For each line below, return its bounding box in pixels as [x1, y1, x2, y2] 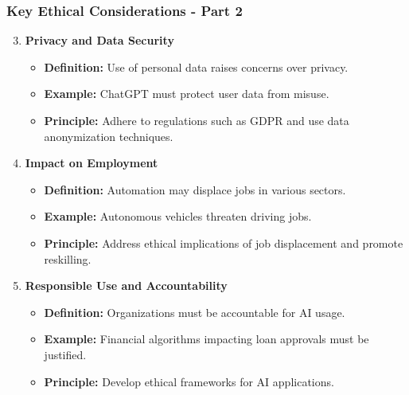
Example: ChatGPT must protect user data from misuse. [44, 85, 329, 102]
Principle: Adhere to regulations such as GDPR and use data [44, 112, 349, 128]
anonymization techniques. [44, 127, 173, 144]
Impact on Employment [25, 154, 158, 171]
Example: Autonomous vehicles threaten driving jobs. [44, 208, 312, 225]
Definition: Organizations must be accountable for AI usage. [44, 303, 345, 320]
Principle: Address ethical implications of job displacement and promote [44, 234, 403, 251]
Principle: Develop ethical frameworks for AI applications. [44, 373, 334, 389]
